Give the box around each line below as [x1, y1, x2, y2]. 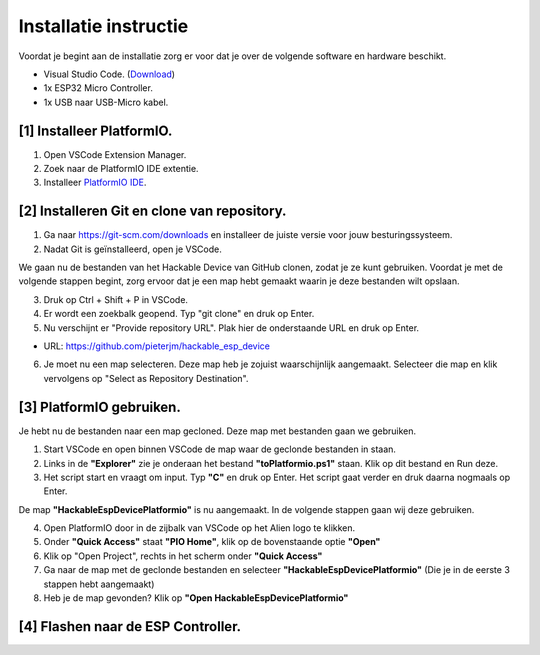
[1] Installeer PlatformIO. [18, 122, 173, 139]
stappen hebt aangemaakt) [43, 578, 155, 590]
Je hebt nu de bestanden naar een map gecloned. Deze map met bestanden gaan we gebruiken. [18, 425, 417, 437]
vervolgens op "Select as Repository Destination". [43, 372, 249, 384]
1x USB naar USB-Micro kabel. [43, 96, 169, 108]
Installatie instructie [18, 15, 189, 37]
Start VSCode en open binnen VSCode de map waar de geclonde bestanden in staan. [43, 443, 397, 455]
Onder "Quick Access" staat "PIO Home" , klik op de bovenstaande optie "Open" [43, 536, 381, 548]
